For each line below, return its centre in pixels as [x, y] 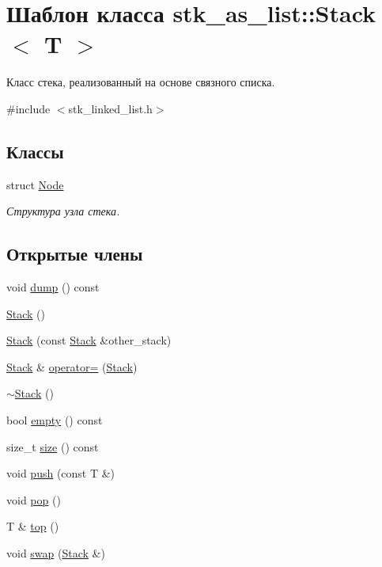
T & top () [33, 526]
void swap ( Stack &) [56, 553]
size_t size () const [53, 446]
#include [28, 108]
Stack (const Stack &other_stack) [89, 340]
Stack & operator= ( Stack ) [72, 366]
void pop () [34, 499]
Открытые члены [75, 254]
